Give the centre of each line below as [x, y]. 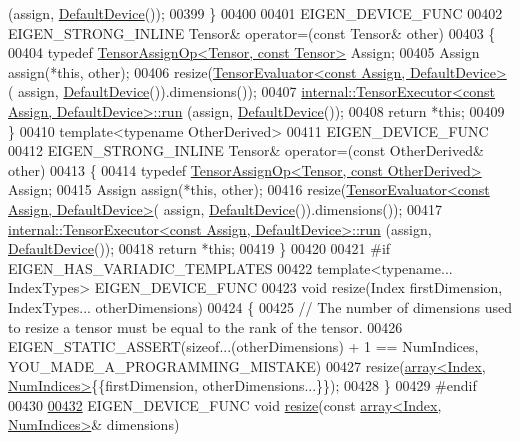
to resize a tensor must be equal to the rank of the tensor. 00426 [205, 326]
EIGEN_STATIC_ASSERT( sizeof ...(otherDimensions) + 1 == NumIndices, [243, 346]
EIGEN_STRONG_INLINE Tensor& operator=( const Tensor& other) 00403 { [252, 32]
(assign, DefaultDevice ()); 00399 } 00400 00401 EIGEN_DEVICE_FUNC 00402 [255, 13]
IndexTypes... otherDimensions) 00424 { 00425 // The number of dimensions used [260, 306]
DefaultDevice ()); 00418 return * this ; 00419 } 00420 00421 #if [199, 248]
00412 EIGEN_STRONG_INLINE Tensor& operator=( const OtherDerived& [246, 150]
